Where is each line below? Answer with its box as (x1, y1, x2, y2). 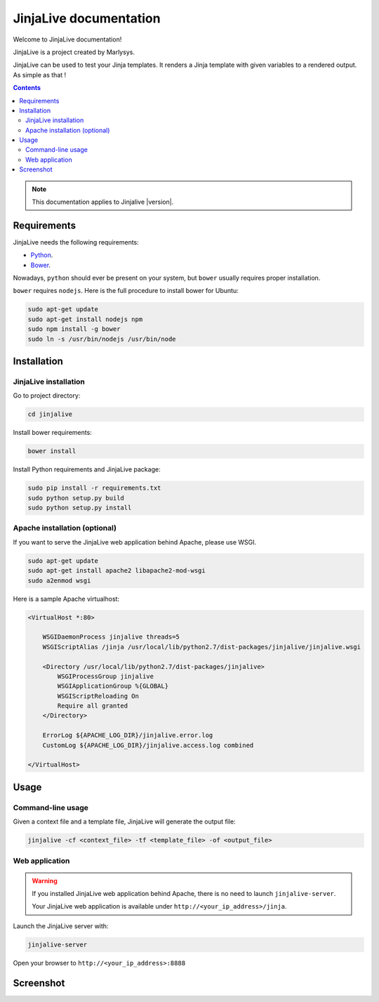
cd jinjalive (27, 410, 73, 418)
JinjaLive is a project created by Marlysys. (13, 48, 135, 56)
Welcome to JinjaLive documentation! (13, 35, 122, 44)
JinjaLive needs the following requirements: (13, 238, 140, 246)
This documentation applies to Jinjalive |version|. (32, 197, 174, 207)
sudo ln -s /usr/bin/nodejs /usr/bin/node (27, 334, 176, 343)
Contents (13, 84, 41, 92)
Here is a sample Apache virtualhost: (13, 594, 119, 603)
